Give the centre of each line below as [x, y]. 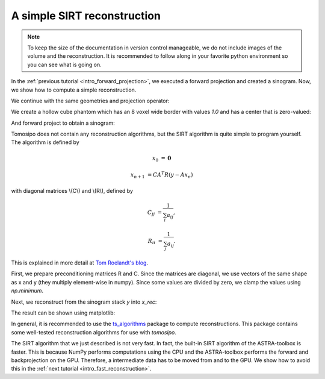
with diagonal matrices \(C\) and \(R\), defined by [72, 190]
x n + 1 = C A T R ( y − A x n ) [162, 175]
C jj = [155, 213]
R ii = [155, 242]
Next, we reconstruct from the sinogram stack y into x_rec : [84, 302]
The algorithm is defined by [45, 142]
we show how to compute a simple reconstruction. [74, 90]
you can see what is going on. [64, 64]
